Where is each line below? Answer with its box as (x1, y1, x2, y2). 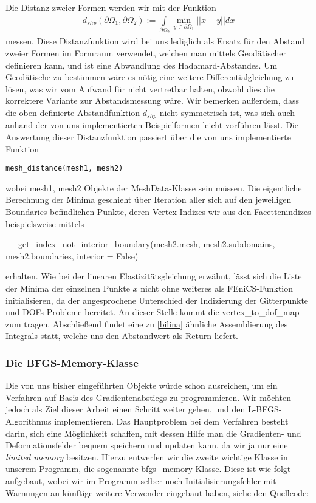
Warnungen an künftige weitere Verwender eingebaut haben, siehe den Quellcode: (5, 486, 309, 499)
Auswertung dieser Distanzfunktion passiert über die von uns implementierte (5, 130, 291, 143)
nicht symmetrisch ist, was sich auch (159, 106, 295, 118)
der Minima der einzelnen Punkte (5, 281, 130, 294)
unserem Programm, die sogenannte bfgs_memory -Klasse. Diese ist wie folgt (5, 462, 291, 475)
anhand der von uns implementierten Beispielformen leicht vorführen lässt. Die (5, 118, 298, 131)
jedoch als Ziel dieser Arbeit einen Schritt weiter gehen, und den (5, 403, 246, 416)
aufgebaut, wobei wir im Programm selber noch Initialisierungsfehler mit (5, 474, 276, 487)
